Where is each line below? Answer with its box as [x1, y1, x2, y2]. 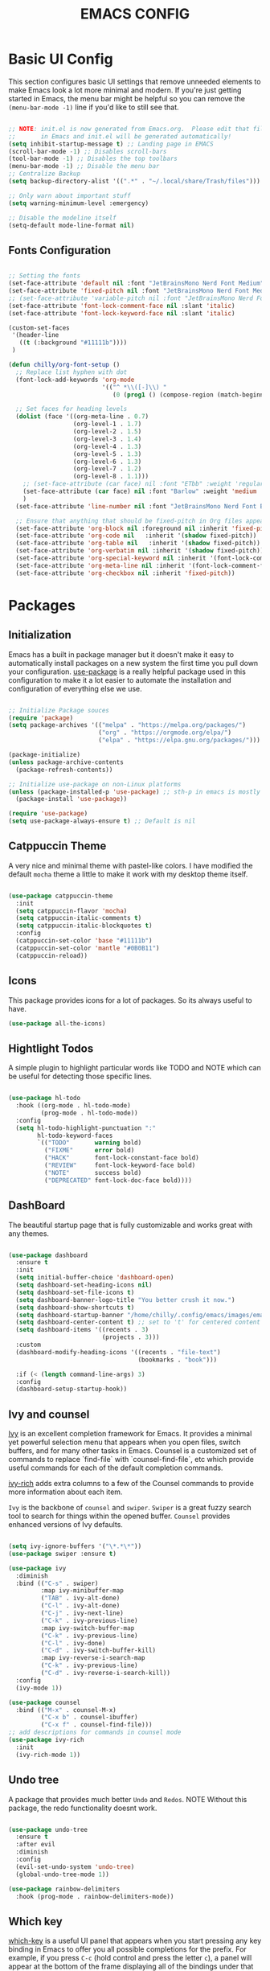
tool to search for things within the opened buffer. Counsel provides [8, 1511, 231, 1521]
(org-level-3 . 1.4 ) [72, 435, 142, 443]
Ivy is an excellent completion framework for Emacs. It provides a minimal [8, 1429, 252, 1439]
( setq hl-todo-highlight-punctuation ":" [15, 1123, 157, 1132]
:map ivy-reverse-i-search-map [40, 1654, 146, 1662]
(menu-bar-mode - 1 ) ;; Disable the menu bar [8, 162, 160, 170]
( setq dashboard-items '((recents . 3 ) [15, 1326, 149, 1334]
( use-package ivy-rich [8, 1736, 84, 1744]
